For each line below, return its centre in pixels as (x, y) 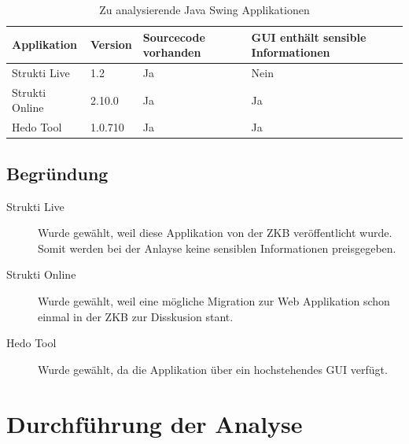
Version (111, 44)
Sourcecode (174, 37)
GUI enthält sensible (309, 37)
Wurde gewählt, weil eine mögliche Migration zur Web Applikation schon (214, 300)
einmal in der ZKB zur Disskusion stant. (136, 316)
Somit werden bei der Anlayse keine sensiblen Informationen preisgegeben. (217, 248)
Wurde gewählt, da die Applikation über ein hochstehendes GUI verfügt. (213, 369)
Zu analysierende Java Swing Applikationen (204, 9)
